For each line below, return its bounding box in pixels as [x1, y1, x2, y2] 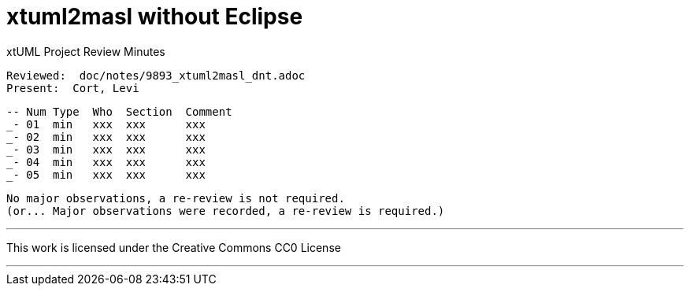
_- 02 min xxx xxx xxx [6, 130, 206, 143]
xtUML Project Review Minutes [6, 44, 165, 58]
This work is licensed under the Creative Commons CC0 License [6, 240, 341, 254]
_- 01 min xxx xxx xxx [6, 117, 206, 131]
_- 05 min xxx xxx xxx [6, 168, 206, 181]
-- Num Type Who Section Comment [6, 105, 232, 118]
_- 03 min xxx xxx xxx [6, 142, 206, 156]
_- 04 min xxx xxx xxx [6, 155, 206, 168]
